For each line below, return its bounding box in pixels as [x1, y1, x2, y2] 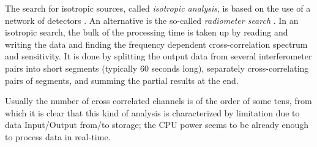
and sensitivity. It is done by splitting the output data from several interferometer [5, 50, 312, 62]
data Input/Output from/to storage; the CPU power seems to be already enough [5, 118, 309, 131]
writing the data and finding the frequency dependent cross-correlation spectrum [5, 37, 308, 50]
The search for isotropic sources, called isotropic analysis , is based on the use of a [5, 2, 311, 14]
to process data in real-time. [5, 130, 111, 143]
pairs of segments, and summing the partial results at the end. [5, 73, 239, 86]
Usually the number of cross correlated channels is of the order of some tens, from [5, 94, 312, 107]
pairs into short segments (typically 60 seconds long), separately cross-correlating [5, 61, 309, 74]
